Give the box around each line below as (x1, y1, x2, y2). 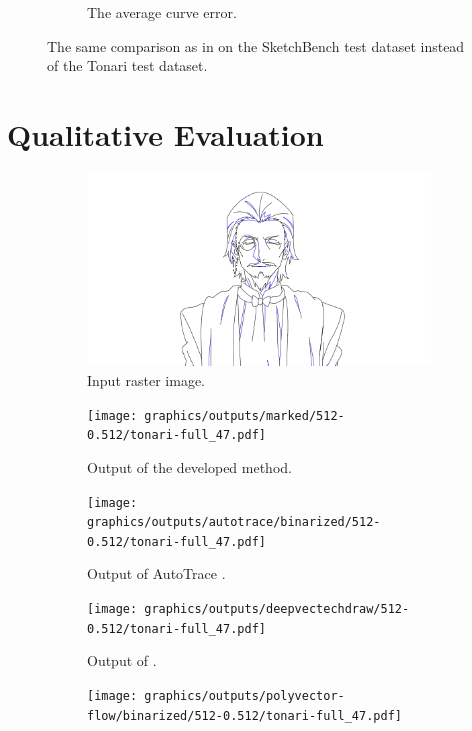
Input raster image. (87, 370, 205, 390)
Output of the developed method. (87, 456, 292, 477)
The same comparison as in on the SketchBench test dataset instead (47, 35, 465, 56)
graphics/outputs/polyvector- (144, 688, 345, 703)
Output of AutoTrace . (87, 563, 226, 584)
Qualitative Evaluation (7, 113, 324, 154)
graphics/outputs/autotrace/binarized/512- (87, 515, 381, 530)
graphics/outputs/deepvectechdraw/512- (144, 602, 410, 617)
